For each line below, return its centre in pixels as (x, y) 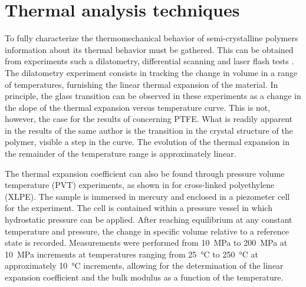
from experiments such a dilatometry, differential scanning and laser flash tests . (149, 61)
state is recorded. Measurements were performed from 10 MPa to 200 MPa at (146, 243)
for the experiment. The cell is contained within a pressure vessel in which (139, 208)
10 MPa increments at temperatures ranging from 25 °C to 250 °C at (131, 254)
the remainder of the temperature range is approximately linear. (121, 154)
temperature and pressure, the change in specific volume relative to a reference (147, 231)
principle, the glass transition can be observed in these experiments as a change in (153, 96)
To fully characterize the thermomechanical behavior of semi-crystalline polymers (152, 38)
